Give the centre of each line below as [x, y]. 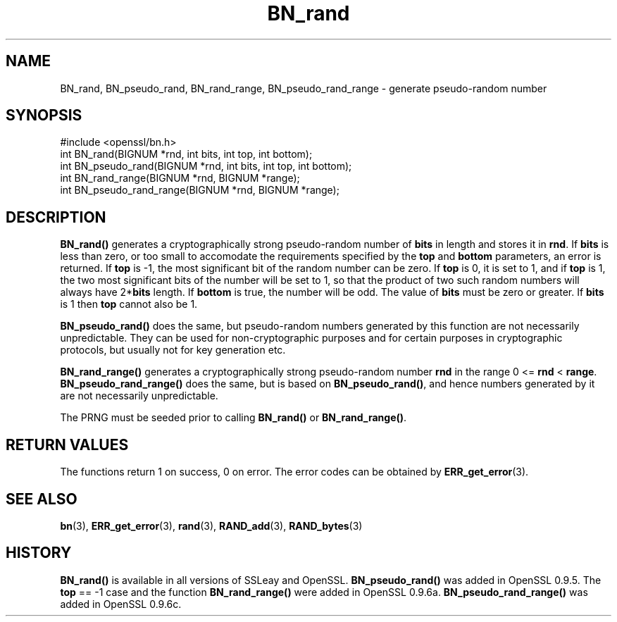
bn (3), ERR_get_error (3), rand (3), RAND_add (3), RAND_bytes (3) [211, 525]
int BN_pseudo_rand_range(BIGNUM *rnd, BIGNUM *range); [200, 190]
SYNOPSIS [44, 116]
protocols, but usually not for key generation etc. [173, 350]
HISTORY [39, 553]
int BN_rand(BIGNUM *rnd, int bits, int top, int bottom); [186, 154]
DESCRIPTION [56, 217]
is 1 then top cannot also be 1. [129, 304]
